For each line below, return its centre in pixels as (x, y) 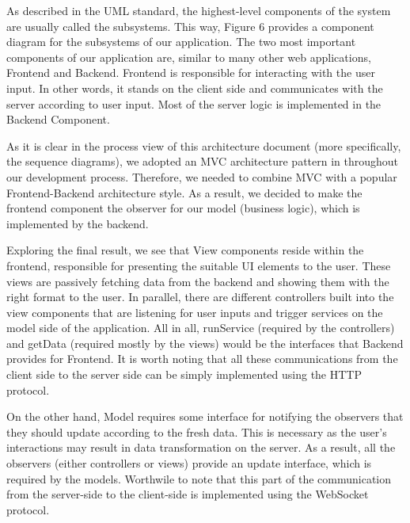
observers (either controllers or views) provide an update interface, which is (189, 463)
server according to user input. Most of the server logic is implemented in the (194, 103)
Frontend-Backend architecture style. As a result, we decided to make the (184, 192)
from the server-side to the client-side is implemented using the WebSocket (188, 494)
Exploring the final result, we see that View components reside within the (185, 250)
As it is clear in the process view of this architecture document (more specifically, (204, 145)
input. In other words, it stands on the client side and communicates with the (195, 88)
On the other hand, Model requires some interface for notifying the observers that (205, 416)
